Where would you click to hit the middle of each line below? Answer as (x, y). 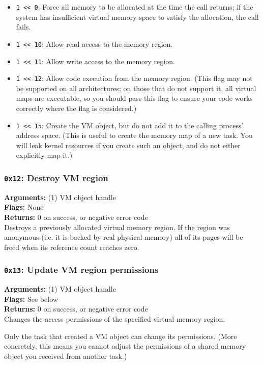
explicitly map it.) (44, 155)
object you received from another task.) (66, 356)
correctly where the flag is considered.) (76, 108)
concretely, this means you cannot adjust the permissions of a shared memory (125, 346)
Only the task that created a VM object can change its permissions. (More (121, 336)
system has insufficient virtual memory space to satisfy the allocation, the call (137, 17)
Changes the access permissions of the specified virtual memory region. (115, 318)
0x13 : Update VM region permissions (81, 270)
